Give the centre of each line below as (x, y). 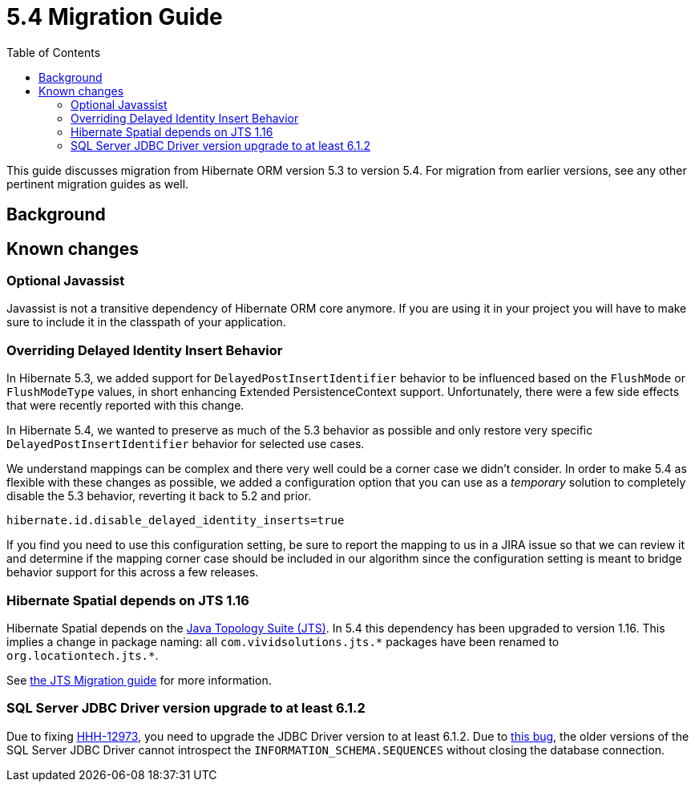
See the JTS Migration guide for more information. (139, 680)
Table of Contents (54, 52)
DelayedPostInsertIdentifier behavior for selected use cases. (186, 444)
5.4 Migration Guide (115, 17)
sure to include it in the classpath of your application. (146, 322)
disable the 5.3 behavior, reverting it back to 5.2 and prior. (159, 496)
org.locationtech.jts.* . (83, 655)
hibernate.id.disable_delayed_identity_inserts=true (176, 521)
